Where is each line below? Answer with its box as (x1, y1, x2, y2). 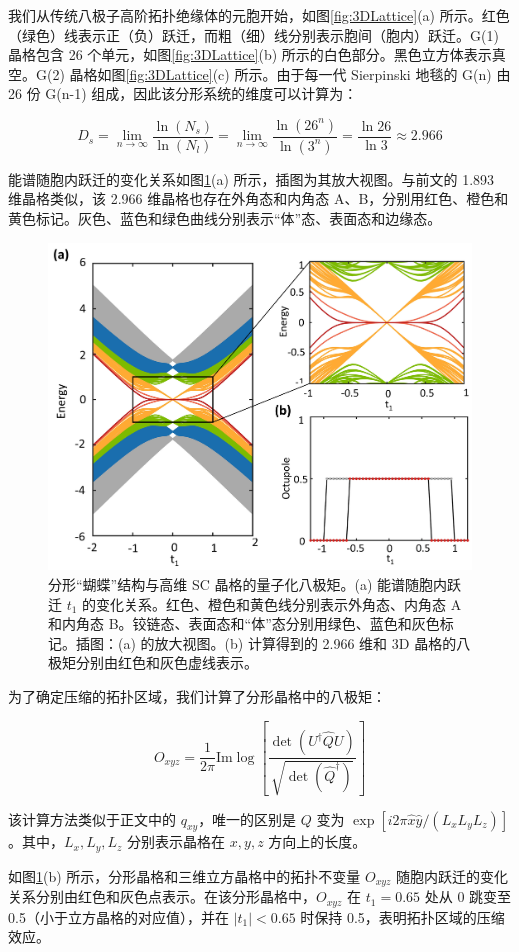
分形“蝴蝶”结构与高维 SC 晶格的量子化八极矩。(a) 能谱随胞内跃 (48, 574, 461, 595)
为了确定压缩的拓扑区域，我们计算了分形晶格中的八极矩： (8, 686, 386, 707)
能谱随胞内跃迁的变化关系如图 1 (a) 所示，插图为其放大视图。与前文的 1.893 (8, 168, 495, 189)
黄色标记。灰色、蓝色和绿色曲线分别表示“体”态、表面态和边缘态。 (8, 208, 442, 229)
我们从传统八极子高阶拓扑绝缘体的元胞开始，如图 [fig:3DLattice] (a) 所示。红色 (8, 5, 510, 25)
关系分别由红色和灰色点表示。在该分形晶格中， (8, 886, 316, 907)
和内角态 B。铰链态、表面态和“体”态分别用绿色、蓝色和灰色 (48, 613, 440, 634)
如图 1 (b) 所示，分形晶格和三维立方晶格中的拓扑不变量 (8, 865, 361, 886)
